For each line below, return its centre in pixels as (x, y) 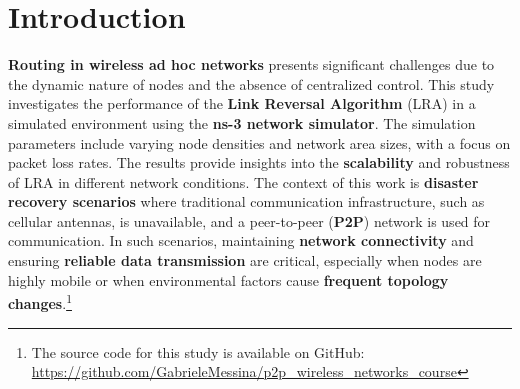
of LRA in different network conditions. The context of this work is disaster (243, 181)
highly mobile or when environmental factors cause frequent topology (228, 279)
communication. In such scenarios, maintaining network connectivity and (241, 240)
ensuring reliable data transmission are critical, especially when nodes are (245, 260)
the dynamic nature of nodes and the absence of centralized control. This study (251, 83)
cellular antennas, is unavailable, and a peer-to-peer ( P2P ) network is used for (249, 220)
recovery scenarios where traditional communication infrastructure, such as (246, 201)
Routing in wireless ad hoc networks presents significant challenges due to (251, 64)
